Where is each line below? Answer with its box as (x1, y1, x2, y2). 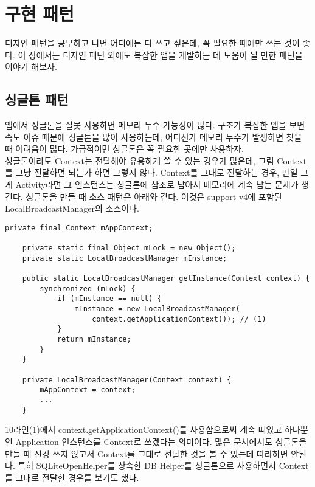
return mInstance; (57, 335, 131, 344)
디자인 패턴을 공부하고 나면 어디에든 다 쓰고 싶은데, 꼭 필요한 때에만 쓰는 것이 (5, 36, 300, 49)
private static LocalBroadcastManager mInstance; (22, 254, 227, 263)
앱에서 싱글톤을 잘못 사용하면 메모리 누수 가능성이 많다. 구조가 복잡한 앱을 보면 (5, 119, 305, 131)
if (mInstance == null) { (57, 294, 162, 303)
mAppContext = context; (40, 385, 136, 395)
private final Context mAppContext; (5, 223, 153, 232)
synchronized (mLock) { (40, 284, 136, 293)
